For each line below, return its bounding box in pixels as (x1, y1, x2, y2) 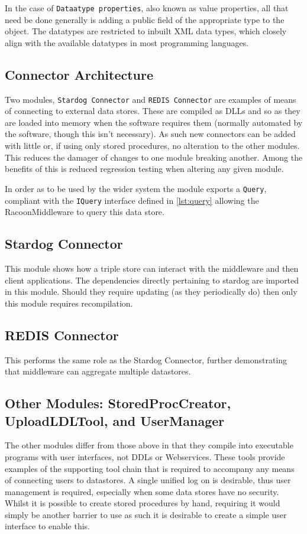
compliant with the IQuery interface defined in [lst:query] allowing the (5, 194, 259, 206)
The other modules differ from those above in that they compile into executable (5, 439, 293, 451)
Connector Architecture (5, 65, 154, 83)
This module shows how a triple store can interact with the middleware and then (5, 262, 299, 274)
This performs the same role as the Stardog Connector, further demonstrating (5, 353, 287, 366)
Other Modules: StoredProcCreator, (5, 394, 231, 412)
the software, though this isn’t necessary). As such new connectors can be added (5, 128, 296, 140)
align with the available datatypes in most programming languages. (5, 36, 249, 48)
